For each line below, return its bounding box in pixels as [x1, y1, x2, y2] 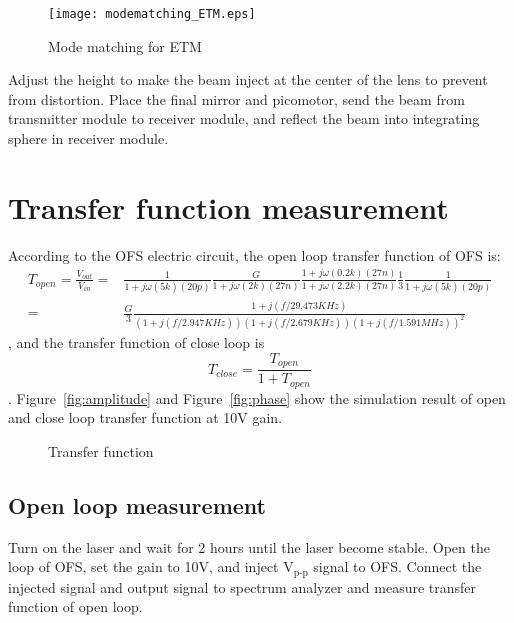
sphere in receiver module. [8, 128, 169, 149]
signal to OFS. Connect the [313, 556, 482, 577]
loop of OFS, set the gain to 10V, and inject [8, 556, 279, 577]
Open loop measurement [8, 489, 266, 520]
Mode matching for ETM [48, 35, 202, 56]
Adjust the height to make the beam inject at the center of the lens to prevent [8, 69, 488, 90]
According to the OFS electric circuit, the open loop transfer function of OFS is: [8, 244, 501, 265]
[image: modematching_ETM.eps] [48, 7, 256, 21]
